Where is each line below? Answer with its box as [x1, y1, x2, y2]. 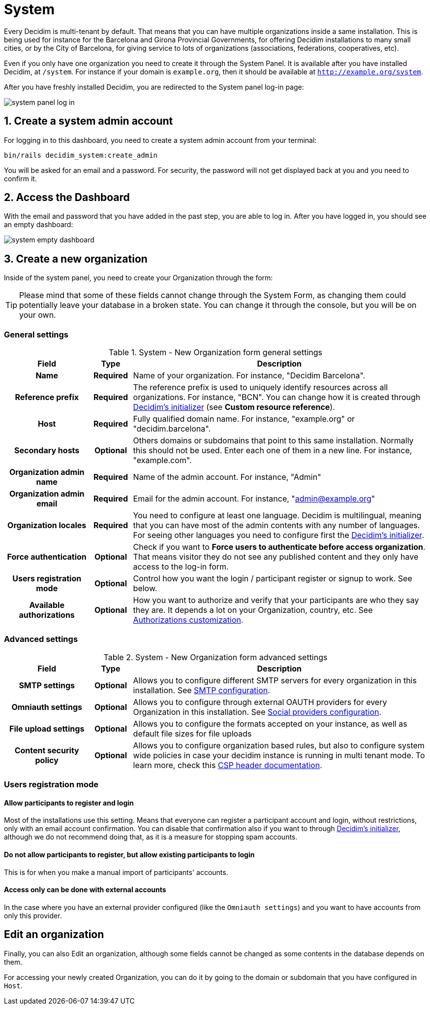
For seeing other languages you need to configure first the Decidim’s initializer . [133, 530, 424, 540]
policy [35, 755, 59, 765]
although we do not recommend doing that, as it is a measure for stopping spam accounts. [4, 833, 298, 841]
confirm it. [4, 174, 37, 183]
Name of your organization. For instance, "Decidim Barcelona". [133, 370, 366, 381]
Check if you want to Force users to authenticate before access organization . [133, 542, 426, 552]
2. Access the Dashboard [4, 191, 130, 204]
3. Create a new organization [4, 252, 148, 265]
